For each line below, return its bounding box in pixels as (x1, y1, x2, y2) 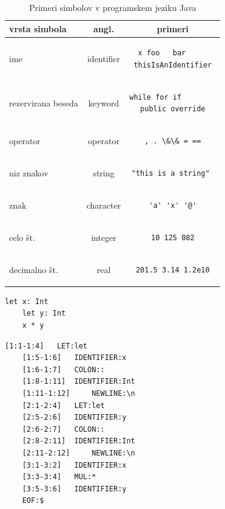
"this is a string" (131, 169, 210, 178)
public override (140, 105, 206, 114)
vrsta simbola (9, 22, 67, 35)
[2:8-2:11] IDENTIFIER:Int (22, 437, 135, 446)
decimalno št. (9, 263, 58, 275)
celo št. (9, 230, 35, 243)
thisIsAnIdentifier (133, 61, 212, 70)
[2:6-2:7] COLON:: (22, 424, 105, 434)
